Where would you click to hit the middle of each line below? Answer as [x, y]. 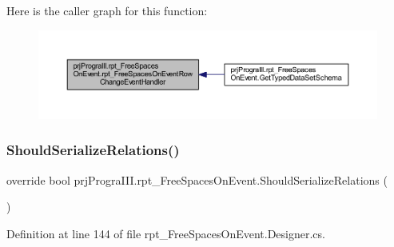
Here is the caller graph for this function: [107, 10]
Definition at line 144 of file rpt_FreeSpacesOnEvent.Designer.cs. [166, 233]
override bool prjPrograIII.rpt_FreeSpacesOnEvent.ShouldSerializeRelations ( [197, 179]
